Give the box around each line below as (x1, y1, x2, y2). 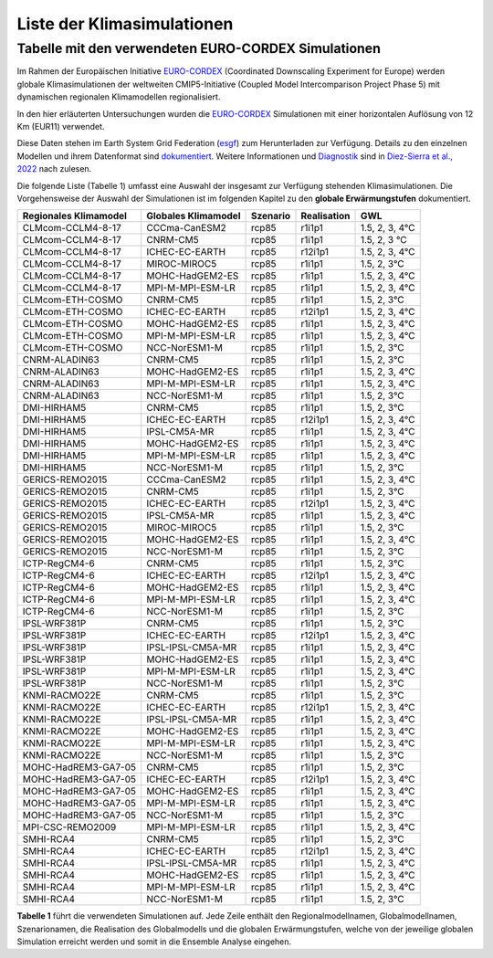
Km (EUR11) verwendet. (16, 121, 105, 132)
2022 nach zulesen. (16, 163, 92, 174)
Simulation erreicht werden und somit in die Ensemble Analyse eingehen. (16, 936, 292, 947)
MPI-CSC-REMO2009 (22, 821, 117, 834)
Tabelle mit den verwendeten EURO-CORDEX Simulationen (16, 40, 381, 57)
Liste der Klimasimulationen (16, 14, 234, 34)
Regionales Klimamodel (22, 210, 128, 223)
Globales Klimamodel (146, 210, 241, 223)
